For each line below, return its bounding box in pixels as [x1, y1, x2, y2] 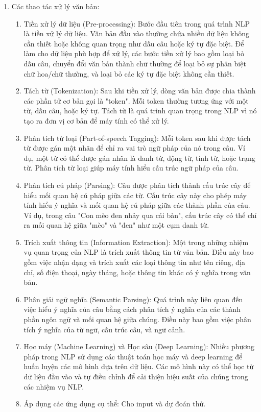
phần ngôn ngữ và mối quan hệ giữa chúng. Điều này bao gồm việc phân [23, 314, 251, 325]
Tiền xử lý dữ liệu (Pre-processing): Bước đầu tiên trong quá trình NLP [23, 18, 250, 29]
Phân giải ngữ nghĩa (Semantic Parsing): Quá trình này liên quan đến [23, 294, 243, 304]
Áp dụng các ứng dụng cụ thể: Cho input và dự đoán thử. [23, 398, 206, 409]
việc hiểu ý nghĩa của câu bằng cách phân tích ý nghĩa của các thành [23, 304, 241, 314]
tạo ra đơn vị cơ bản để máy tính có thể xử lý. [23, 115, 169, 126]
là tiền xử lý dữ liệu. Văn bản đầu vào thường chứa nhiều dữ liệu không [23, 28, 250, 39]
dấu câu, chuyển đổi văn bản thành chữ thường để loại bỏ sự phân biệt [23, 58, 246, 68]
